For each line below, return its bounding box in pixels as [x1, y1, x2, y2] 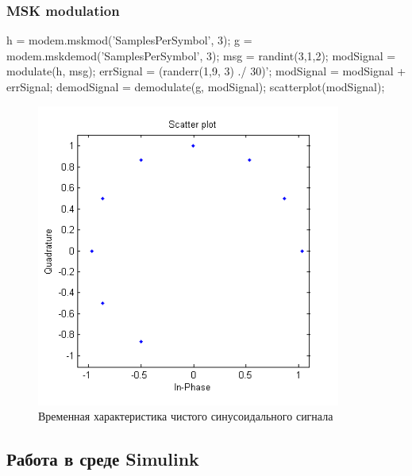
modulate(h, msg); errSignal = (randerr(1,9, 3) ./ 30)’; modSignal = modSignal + [6, 63, 406, 79]
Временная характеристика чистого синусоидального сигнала [38, 408, 333, 424]
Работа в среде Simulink [6, 447, 199, 471]
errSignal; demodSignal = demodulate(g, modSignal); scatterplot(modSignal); [6, 79, 385, 94]
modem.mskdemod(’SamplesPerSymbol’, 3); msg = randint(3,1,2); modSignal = [6, 47, 396, 63]
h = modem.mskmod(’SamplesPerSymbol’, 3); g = [6, 32, 252, 48]
